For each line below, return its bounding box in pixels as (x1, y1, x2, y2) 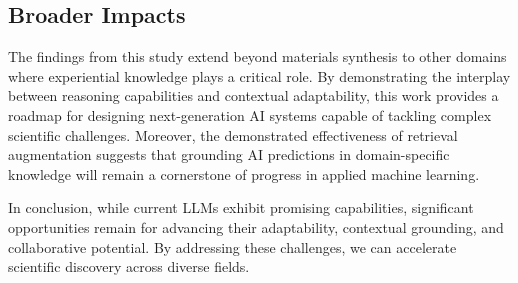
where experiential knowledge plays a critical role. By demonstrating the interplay (8, 65, 511, 86)
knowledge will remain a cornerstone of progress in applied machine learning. (8, 163, 480, 184)
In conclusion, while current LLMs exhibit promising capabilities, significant (8, 197, 474, 218)
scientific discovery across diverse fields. (8, 256, 250, 277)
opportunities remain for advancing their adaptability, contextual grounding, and (8, 216, 504, 237)
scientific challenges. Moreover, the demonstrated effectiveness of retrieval (8, 124, 458, 145)
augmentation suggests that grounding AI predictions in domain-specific (8, 144, 450, 165)
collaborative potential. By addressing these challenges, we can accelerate (8, 236, 457, 257)
